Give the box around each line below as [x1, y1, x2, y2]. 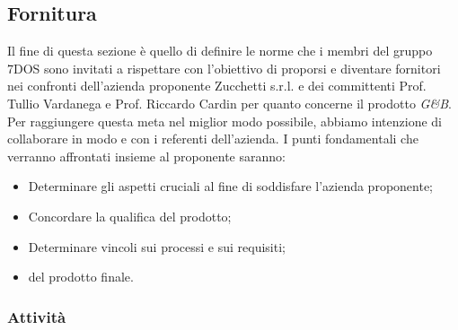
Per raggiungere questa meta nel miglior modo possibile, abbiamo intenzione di [7, 111, 442, 130]
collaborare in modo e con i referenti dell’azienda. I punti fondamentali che [7, 129, 418, 148]
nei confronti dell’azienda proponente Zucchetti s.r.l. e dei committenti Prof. [7, 76, 427, 95]
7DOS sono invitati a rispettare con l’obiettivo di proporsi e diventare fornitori [7, 58, 441, 77]
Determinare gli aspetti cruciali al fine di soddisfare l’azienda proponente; [28, 177, 434, 195]
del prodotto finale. [28, 267, 134, 286]
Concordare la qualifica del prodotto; [28, 206, 232, 225]
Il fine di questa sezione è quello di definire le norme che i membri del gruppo [7, 41, 433, 60]
